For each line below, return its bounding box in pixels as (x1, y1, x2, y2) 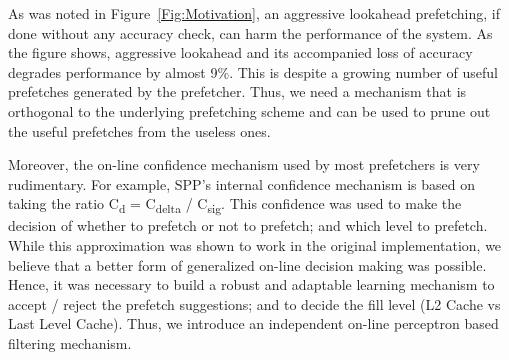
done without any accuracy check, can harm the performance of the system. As (8, 22, 493, 43)
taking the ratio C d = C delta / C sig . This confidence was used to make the (8, 193, 462, 217)
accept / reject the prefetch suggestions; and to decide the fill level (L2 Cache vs (8, 293, 501, 314)
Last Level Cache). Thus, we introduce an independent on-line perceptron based (8, 313, 499, 334)
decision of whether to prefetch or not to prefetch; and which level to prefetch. (8, 215, 488, 236)
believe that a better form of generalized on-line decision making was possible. (8, 254, 487, 275)
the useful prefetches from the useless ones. (8, 120, 271, 141)
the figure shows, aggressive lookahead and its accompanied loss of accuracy (8, 42, 473, 63)
